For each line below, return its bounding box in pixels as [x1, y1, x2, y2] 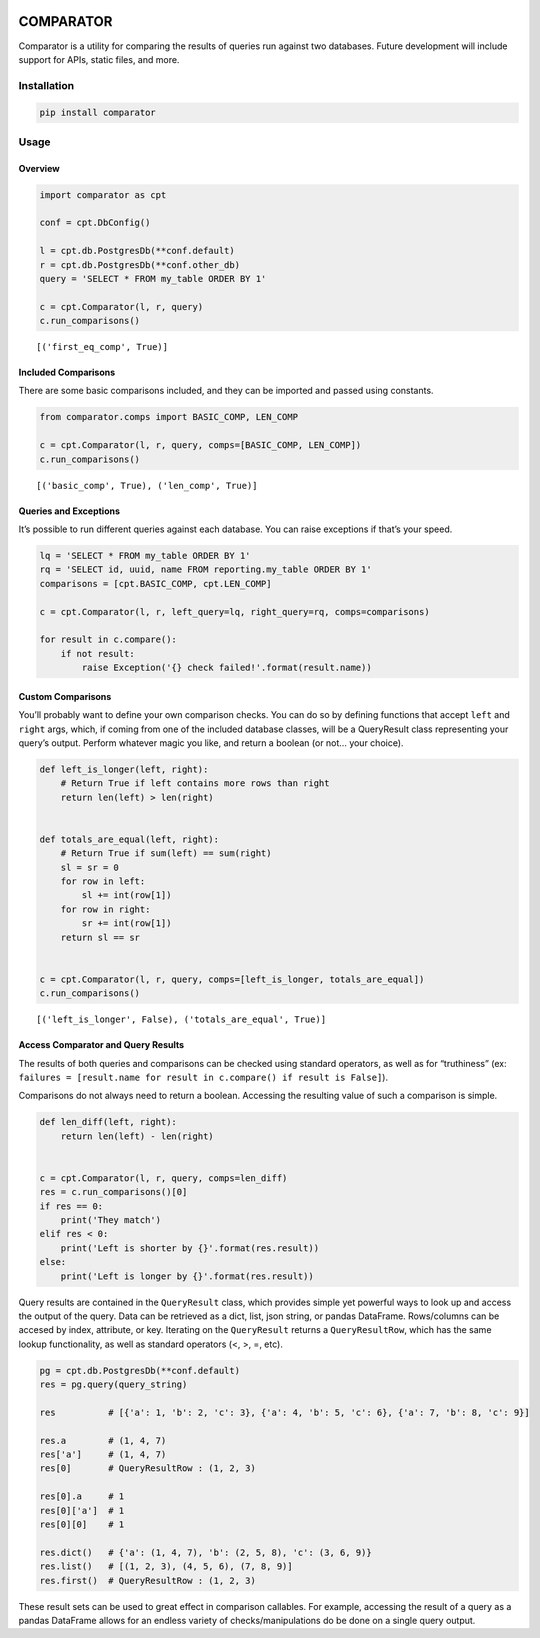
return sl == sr [60, 931, 140, 943]
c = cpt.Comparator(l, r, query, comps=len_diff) [39, 1172, 288, 1184]
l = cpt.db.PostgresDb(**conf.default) [39, 245, 235, 257]
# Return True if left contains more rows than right [60, 778, 330, 789]
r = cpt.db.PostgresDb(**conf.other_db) [39, 259, 240, 270]
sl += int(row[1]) [81, 890, 172, 901]
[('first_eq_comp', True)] [36, 341, 169, 353]
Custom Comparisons [18, 690, 112, 702]
